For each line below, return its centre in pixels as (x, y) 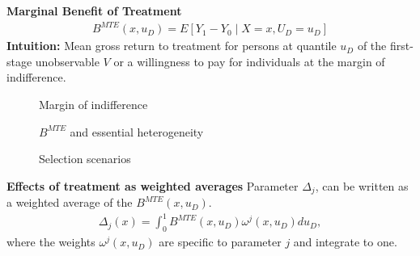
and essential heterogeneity (137, 131)
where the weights (51, 242)
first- (401, 46)
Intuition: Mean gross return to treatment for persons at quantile (172, 46)
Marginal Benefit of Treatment (94, 10)
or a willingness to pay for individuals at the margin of (249, 61)
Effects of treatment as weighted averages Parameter (153, 185)
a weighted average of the (70, 202)
